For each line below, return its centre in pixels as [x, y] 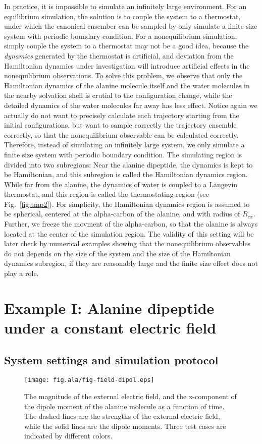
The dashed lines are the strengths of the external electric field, [122, 416]
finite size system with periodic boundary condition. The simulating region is [123, 154]
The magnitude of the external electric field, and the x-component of [130, 396]
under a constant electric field [110, 327]
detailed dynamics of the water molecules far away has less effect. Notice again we [131, 105]
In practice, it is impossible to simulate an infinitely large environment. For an [125, 6]
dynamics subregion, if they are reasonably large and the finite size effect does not [131, 263]
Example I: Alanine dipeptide [109, 308]
